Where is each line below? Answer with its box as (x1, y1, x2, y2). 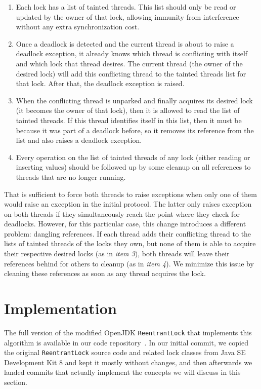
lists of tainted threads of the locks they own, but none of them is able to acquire (4, 238, 256, 249)
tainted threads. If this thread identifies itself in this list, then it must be (16, 114, 242, 125)
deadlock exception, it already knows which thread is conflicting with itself (16, 48, 248, 59)
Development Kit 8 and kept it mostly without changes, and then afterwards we (4, 357, 252, 367)
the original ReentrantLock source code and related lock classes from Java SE (4, 347, 246, 358)
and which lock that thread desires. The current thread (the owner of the (16, 58, 243, 68)
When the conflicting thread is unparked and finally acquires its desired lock (16, 95, 253, 105)
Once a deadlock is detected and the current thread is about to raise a (16, 38, 234, 49)
